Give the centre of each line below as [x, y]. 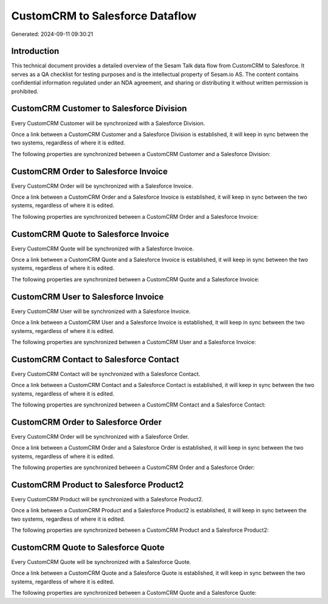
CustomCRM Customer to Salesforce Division [99, 108]
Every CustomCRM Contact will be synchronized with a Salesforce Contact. [106, 374]
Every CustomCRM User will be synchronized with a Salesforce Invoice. [101, 311]
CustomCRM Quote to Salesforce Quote [88, 547]
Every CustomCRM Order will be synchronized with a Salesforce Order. [100, 436]
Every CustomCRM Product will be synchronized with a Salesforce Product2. [107, 499]
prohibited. [25, 91]
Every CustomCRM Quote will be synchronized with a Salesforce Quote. [101, 562]
